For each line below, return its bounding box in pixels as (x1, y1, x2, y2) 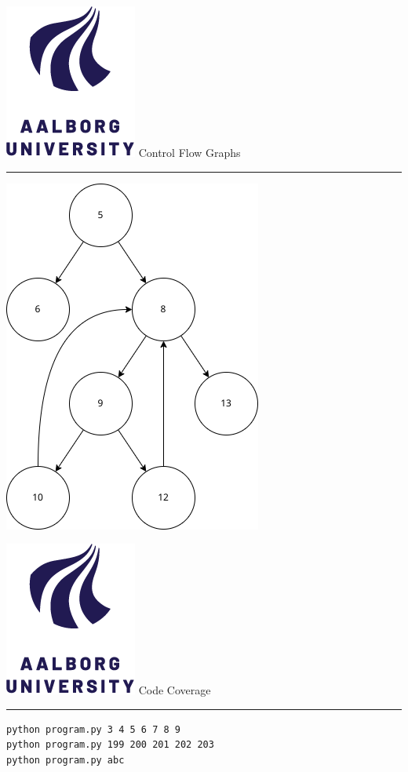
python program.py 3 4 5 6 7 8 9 (6, 723, 180, 735)
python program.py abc (6, 755, 125, 767)
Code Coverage (138, 682, 211, 698)
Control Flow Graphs (138, 144, 241, 160)
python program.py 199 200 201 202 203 (6, 739, 214, 751)
